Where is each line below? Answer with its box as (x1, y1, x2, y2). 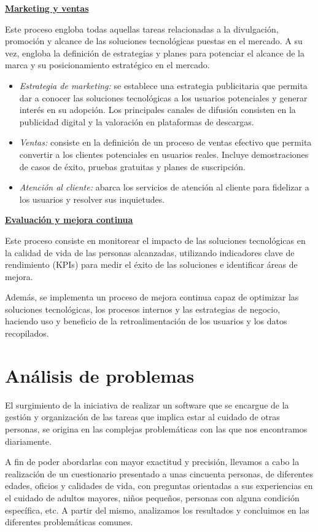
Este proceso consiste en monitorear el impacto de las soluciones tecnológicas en (5, 233, 306, 246)
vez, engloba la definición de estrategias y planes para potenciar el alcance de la (5, 46, 304, 59)
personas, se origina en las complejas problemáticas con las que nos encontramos (5, 422, 308, 435)
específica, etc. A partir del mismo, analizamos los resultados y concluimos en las (5, 503, 309, 516)
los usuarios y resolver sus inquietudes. (19, 192, 165, 205)
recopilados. (5, 327, 49, 340)
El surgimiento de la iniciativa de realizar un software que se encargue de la (5, 398, 289, 411)
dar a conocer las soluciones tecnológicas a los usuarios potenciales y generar (19, 91, 308, 104)
